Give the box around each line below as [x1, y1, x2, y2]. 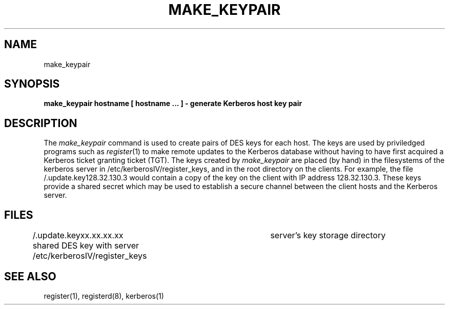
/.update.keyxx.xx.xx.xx [32, 230, 124, 241]
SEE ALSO [4, 270, 56, 283]
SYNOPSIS [4, 77, 60, 91]
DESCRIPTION [4, 116, 77, 130]
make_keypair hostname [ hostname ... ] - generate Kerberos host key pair [44, 99, 302, 108]
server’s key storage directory [270, 230, 386, 241]
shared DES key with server [32, 240, 139, 251]
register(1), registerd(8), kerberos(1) [44, 291, 164, 300]
